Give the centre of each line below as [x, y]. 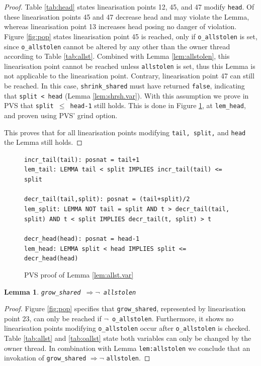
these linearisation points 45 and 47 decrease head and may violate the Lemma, [127, 16]
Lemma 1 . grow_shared [42, 291]
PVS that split [29, 105]
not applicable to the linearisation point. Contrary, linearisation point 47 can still [129, 76]
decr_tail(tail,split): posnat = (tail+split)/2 [107, 199]
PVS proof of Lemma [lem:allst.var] [79, 274]
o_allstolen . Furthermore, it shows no [173, 318]
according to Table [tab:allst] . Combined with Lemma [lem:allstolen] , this [117, 56]
